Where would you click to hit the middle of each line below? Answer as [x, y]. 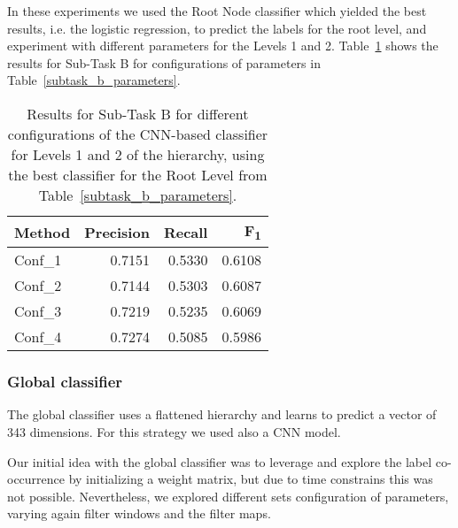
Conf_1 [38, 260]
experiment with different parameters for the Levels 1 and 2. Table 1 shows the [223, 46]
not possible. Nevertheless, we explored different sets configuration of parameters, [228, 496]
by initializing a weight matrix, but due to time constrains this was [251, 479]
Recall [186, 232]
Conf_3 [38, 311]
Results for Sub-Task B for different [138, 113]
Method [43, 232]
